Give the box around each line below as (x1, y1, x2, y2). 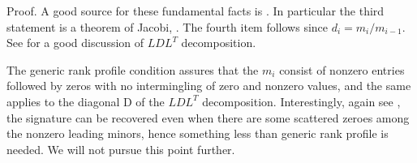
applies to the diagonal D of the (6, 92, 165, 109)
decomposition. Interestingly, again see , (202, 92, 401, 109)
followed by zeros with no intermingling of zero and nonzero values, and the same (6, 77, 411, 94)
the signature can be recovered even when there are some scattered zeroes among (6, 109, 410, 126)
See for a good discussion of (6, 34, 144, 51)
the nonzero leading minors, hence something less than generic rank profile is (6, 125, 389, 142)
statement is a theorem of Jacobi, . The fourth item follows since (6, 18, 329, 35)
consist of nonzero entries (279, 61, 405, 78)
